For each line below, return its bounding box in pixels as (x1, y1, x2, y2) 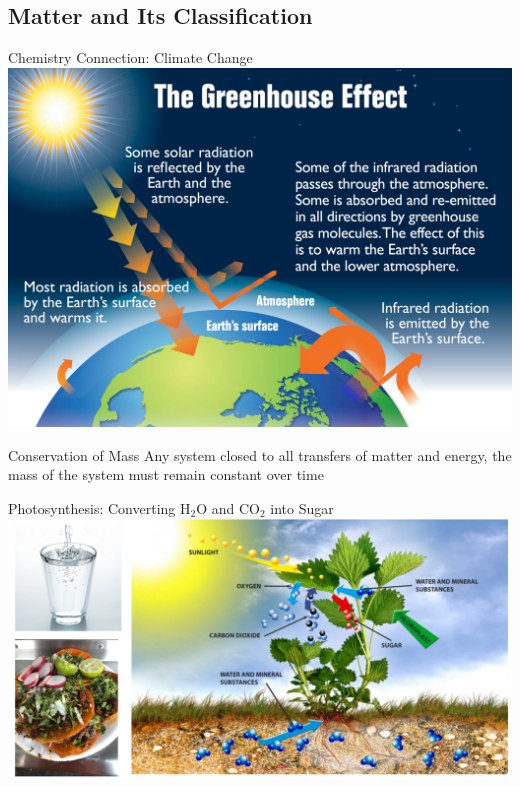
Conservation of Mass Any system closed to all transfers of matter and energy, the (8, 444, 512, 465)
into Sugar (270, 497, 334, 518)
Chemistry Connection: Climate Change (8, 47, 253, 68)
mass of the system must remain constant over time (8, 464, 324, 485)
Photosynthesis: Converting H (8, 497, 191, 518)
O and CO (196, 497, 260, 518)
